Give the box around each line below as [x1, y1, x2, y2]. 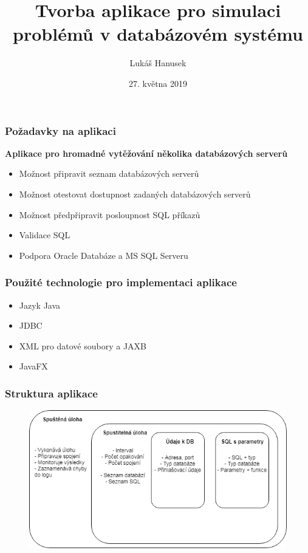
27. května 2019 [128, 77, 188, 89]
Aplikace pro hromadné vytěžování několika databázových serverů [5, 146, 288, 159]
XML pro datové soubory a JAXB [19, 339, 146, 352]
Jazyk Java [19, 298, 61, 311]
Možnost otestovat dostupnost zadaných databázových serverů [19, 187, 251, 200]
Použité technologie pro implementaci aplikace [5, 275, 237, 290]
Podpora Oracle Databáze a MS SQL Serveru [19, 249, 188, 261]
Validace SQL [19, 228, 70, 241]
